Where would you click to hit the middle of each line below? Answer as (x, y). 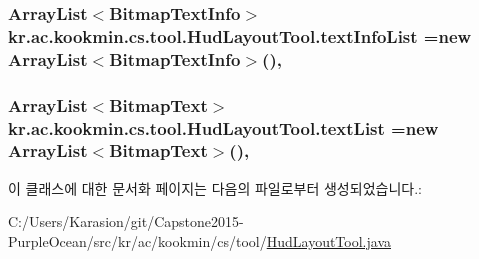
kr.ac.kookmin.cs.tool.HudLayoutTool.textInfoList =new (240, 35)
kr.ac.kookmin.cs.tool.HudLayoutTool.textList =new (223, 127)
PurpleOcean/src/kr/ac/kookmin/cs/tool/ (137, 240)
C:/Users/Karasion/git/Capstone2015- (126, 221)
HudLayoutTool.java (328, 240)
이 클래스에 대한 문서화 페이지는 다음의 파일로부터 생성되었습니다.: (215, 187)
